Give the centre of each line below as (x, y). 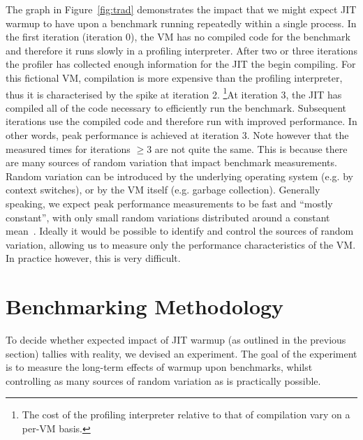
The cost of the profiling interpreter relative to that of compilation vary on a (186, 415)
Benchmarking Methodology (145, 306)
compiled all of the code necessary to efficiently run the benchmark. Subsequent (176, 107)
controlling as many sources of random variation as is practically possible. (163, 380)
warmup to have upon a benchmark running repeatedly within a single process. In (181, 23)
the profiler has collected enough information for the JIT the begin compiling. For (181, 64)
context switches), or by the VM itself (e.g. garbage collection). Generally (163, 190)
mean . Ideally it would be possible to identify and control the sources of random (180, 231)
